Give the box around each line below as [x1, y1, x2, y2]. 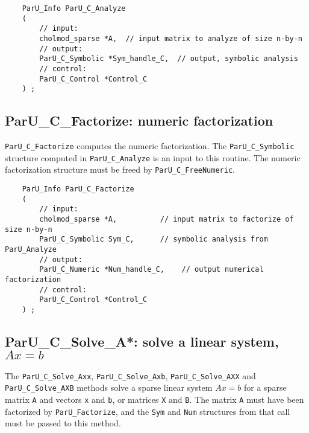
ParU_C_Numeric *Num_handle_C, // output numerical [39, 265, 264, 274]
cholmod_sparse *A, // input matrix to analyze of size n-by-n [39, 34, 302, 43]
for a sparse [244, 381, 287, 394]
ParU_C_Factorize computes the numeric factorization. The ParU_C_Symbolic [5, 140, 295, 152]
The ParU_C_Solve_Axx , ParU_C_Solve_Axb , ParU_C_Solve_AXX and [5, 369, 256, 382]
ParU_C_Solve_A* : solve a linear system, [5, 332, 279, 350]
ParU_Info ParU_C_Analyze [22, 4, 126, 13]
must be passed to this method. [5, 417, 121, 429]
